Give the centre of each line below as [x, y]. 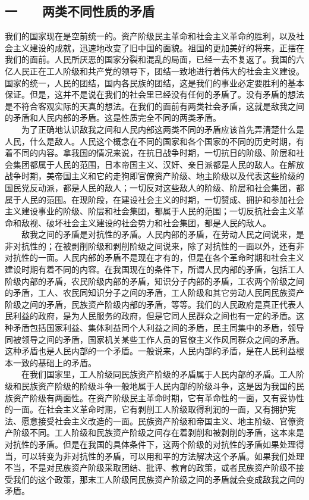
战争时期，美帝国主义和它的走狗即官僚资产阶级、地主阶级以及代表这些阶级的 [154, 176]
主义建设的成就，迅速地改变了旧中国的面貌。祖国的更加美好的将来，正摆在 [158, 47]
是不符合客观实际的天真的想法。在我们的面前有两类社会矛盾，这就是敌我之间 [154, 106]
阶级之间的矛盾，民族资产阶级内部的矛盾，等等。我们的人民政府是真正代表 [150, 304]
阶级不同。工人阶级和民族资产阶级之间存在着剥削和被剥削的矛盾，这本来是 [158, 432]
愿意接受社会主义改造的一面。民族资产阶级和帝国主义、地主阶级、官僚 [158, 421]
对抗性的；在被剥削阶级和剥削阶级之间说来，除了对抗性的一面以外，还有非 [158, 246]
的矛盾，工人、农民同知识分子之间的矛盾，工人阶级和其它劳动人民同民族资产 [154, 293]
